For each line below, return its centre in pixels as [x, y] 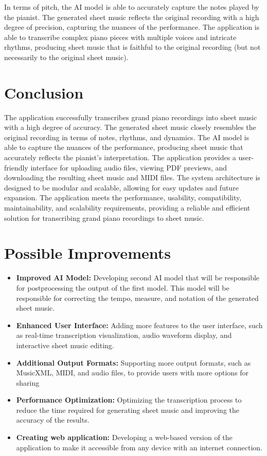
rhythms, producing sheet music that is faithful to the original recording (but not [132, 47]
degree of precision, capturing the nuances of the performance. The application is [132, 27]
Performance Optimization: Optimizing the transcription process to [129, 400]
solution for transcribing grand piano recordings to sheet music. [104, 217]
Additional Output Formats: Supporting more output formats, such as [133, 362]
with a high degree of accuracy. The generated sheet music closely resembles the [130, 127]
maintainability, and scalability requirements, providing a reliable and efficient [127, 208]
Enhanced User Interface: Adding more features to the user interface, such [139, 325]
